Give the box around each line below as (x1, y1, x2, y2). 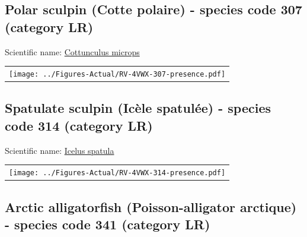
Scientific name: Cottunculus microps (5, 45, 140, 58)
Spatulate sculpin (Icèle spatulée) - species (5, 99, 271, 117)
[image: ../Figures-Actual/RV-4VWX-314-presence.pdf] (9, 169, 226, 178)
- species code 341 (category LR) (5, 214, 210, 233)
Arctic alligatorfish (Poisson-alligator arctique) (5, 197, 297, 216)
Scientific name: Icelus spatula (5, 144, 114, 156)
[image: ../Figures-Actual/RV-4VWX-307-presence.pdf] (9, 69, 226, 78)
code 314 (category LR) (5, 116, 153, 134)
